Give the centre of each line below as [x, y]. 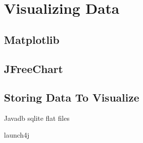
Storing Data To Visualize [72, 97]
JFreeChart [34, 68]
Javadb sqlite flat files [37, 118]
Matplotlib [32, 39]
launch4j [17, 134]
